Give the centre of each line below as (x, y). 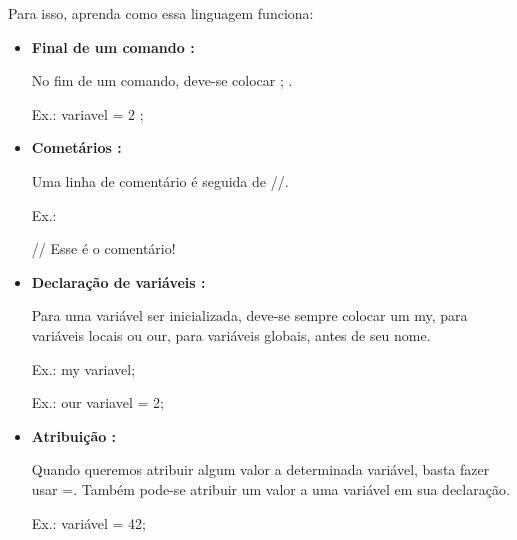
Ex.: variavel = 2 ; (87, 113)
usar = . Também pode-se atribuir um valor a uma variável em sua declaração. (270, 488)
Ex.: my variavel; (83, 368)
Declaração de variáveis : (118, 281)
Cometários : (76, 147)
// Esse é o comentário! (103, 248)
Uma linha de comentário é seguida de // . (160, 180)
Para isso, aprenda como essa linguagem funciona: (161, 13)
